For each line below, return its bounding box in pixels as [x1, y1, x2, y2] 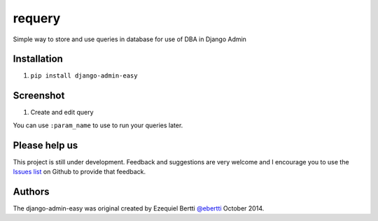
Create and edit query [30, 108, 94, 117]
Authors [13, 185, 50, 197]
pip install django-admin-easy [30, 72, 138, 80]
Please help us [13, 139, 78, 151]
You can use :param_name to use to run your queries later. [13, 121, 183, 129]
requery [13, 10, 61, 26]
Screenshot [13, 90, 65, 101]
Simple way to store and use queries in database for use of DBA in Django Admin [13, 35, 246, 43]
